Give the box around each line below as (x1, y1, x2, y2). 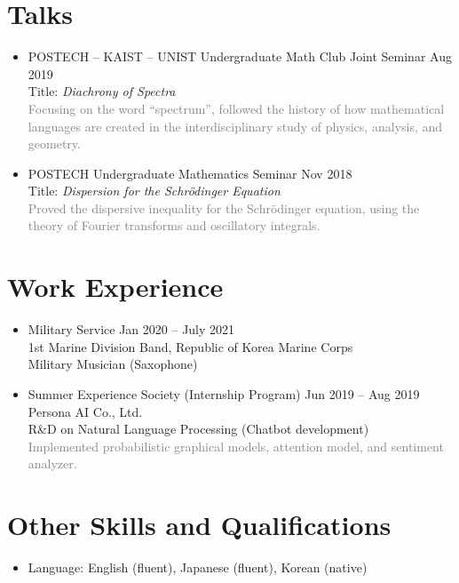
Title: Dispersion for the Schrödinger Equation (28, 181, 281, 200)
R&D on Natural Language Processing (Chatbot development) (28, 419, 369, 438)
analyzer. (28, 454, 77, 473)
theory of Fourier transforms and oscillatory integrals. (28, 216, 321, 235)
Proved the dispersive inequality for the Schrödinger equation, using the (28, 198, 420, 217)
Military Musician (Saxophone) (28, 355, 198, 373)
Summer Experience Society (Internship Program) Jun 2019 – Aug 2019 (28, 384, 420, 403)
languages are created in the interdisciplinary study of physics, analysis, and (28, 116, 443, 135)
